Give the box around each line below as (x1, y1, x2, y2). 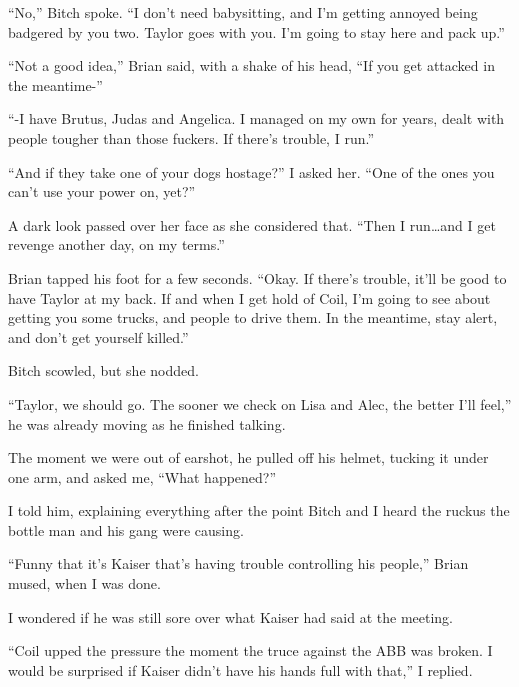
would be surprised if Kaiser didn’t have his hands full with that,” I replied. (8, 659, 473, 680)
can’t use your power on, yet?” (8, 181, 196, 202)
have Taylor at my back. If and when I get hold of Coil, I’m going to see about (8, 287, 491, 308)
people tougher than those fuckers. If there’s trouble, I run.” (8, 127, 375, 148)
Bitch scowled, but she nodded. (8, 360, 199, 381)
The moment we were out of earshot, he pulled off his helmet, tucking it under (8, 447, 489, 468)
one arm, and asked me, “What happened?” (8, 466, 277, 487)
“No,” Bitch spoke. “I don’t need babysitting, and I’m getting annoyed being (8, 2, 478, 22)
